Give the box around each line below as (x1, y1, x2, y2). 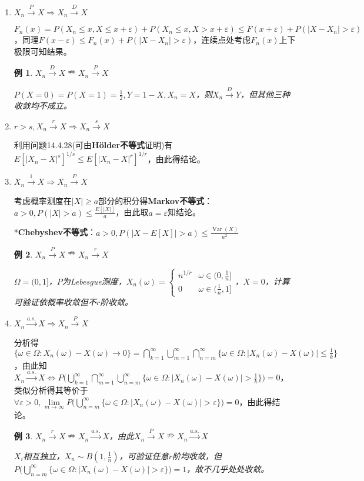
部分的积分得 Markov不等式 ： (98, 194, 213, 206)
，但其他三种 (241, 88, 290, 100)
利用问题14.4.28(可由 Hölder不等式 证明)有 (14, 139, 173, 151)
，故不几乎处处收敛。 (186, 462, 269, 475)
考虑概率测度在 (14, 194, 72, 206)
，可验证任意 (119, 449, 169, 462)
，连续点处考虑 (193, 34, 251, 46)
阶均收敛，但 (172, 449, 222, 462)
